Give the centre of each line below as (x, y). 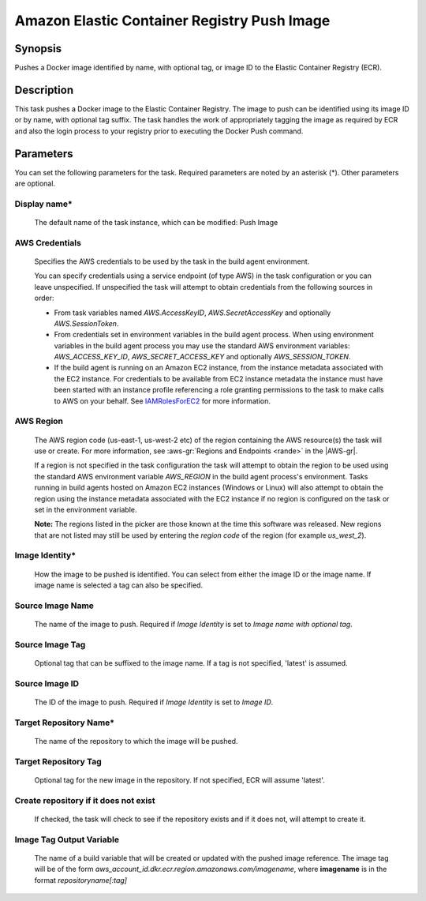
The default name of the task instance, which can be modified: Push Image (156, 222)
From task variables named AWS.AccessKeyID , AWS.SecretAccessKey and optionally (192, 313)
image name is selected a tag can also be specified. (119, 585)
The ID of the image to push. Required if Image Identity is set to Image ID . (154, 702)
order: (44, 298)
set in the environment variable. (86, 509)
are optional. (35, 184)
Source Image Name (54, 606)
